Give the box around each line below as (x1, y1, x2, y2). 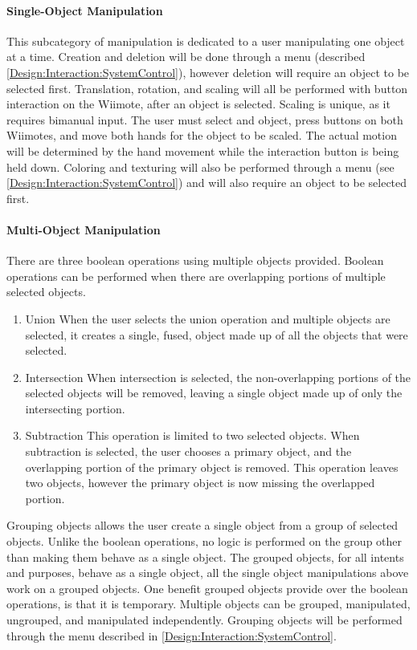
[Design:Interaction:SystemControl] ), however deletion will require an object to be (6, 63, 410, 80)
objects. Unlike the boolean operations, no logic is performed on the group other (6, 533, 403, 550)
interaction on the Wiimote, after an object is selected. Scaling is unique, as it (6, 95, 390, 112)
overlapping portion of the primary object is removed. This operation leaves (25, 458, 399, 475)
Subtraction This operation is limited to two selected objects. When (25, 427, 360, 444)
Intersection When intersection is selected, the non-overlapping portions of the (25, 368, 411, 385)
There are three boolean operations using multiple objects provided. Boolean (6, 252, 384, 269)
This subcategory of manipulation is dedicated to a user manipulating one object (6, 32, 405, 49)
